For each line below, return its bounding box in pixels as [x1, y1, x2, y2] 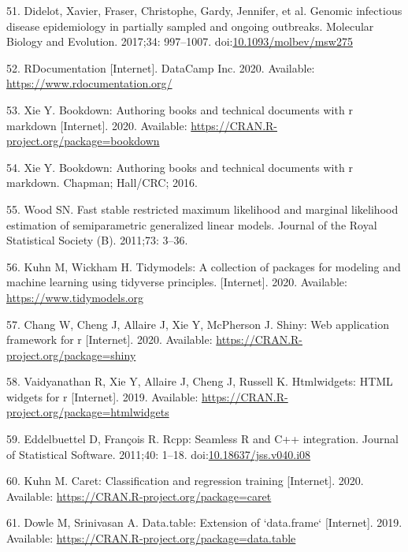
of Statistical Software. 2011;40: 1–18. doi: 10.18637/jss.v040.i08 [6, 446, 311, 462]
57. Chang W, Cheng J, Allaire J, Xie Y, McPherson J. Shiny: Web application [6, 315, 389, 332]
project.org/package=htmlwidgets [6, 404, 169, 420]
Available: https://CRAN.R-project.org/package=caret [6, 487, 272, 504]
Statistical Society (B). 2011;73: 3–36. [6, 232, 188, 248]
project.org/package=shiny [6, 346, 136, 363]
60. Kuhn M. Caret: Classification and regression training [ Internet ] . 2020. [6, 472, 364, 489]
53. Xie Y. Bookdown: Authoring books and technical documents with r [6, 101, 353, 117]
